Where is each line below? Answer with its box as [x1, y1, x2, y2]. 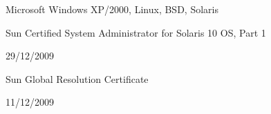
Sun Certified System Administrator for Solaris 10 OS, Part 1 [6, 25, 266, 39]
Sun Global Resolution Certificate [6, 71, 149, 86]
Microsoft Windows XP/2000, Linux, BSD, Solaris [6, 2, 218, 16]
